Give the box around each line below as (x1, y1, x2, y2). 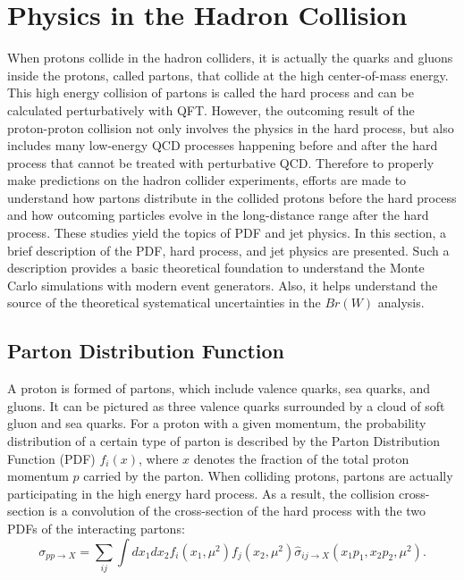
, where (139, 449, 179, 467)
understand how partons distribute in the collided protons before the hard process (7, 188, 457, 206)
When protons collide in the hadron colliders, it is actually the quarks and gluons (7, 48, 453, 67)
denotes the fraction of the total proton (193, 449, 409, 467)
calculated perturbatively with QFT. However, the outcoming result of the (7, 100, 415, 119)
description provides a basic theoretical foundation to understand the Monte (7, 258, 425, 277)
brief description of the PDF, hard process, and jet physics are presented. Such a (7, 240, 450, 259)
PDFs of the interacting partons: (7, 518, 185, 537)
